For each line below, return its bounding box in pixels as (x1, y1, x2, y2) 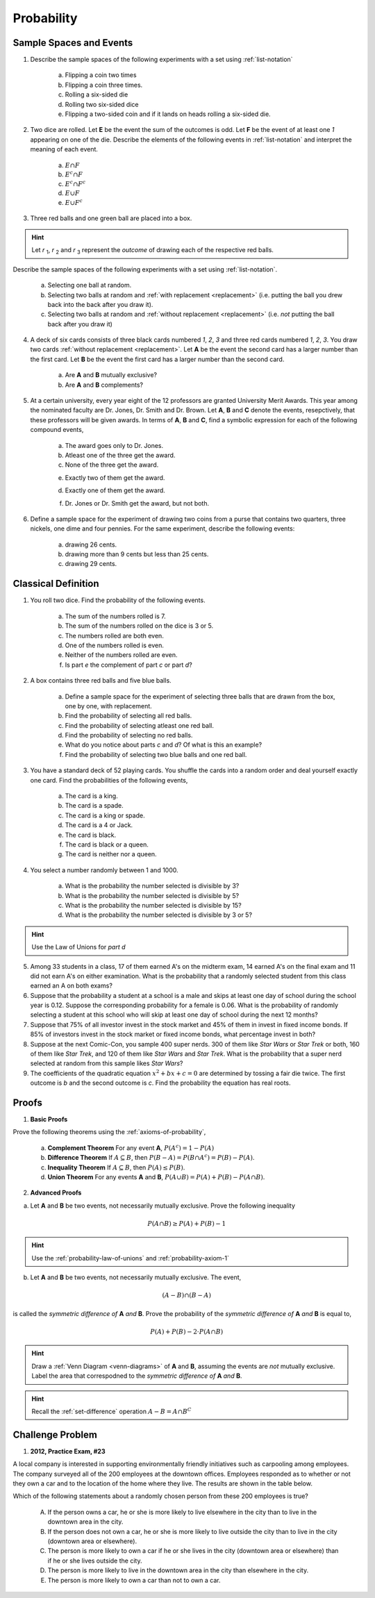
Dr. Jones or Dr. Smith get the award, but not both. (65, 499, 210, 507)
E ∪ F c (65, 198, 83, 206)
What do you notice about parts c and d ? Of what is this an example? (65, 740, 262, 749)
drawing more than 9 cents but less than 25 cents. (65, 550, 209, 558)
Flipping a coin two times (65, 71, 137, 79)
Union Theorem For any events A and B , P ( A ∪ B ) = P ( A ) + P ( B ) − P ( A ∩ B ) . (47, 1173, 265, 1181)
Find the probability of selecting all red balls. (65, 712, 192, 720)
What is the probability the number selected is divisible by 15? (65, 901, 242, 909)
